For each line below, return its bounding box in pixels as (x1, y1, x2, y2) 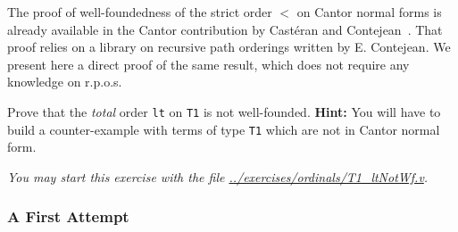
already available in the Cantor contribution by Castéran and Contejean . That (7, 20, 443, 38)
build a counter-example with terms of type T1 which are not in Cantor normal (7, 120, 440, 138)
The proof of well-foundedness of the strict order (7, 3, 272, 21)
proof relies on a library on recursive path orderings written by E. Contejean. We (7, 37, 451, 56)
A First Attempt (7, 205, 129, 228)
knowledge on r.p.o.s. (7, 72, 122, 91)
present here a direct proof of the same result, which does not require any (7, 54, 410, 73)
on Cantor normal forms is (296, 3, 442, 21)
